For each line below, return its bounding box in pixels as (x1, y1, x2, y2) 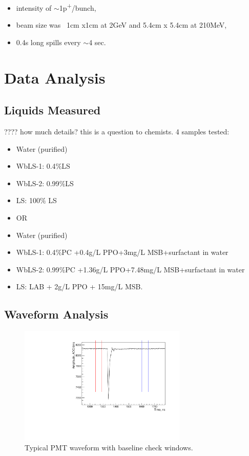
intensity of (16, 2, 52, 13)
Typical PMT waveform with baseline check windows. (25, 442, 193, 453)
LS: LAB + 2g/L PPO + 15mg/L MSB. (16, 281, 143, 292)
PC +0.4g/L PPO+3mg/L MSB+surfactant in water (61, 247, 229, 257)
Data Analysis (4, 67, 106, 88)
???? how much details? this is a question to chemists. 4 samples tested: (4, 126, 230, 137)
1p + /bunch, (59, 1, 96, 13)
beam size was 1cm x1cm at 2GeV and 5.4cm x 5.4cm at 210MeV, (16, 19, 227, 30)
